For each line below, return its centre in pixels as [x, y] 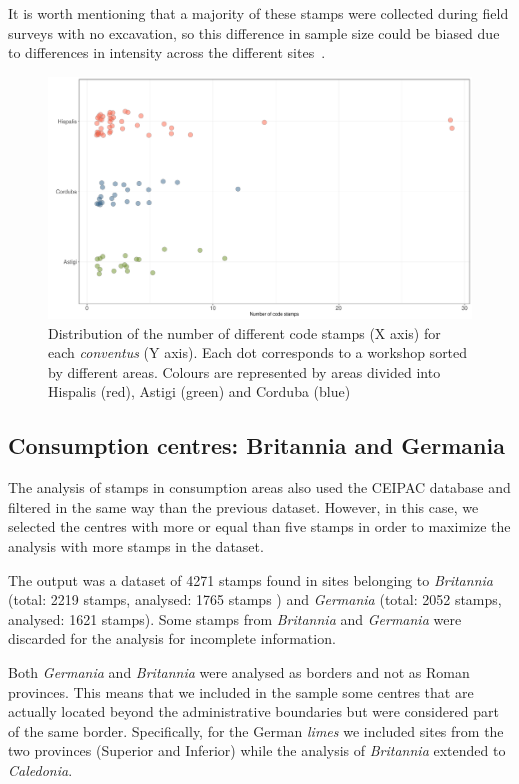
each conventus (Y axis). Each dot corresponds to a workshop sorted [258, 352]
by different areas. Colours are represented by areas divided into [244, 371]
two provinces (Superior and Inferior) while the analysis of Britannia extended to [257, 750]
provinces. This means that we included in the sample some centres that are [241, 691]
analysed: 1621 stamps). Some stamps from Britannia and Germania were [235, 618]
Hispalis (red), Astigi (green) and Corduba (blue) [199, 391]
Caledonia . [40, 769]
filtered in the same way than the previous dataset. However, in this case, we [243, 506]
